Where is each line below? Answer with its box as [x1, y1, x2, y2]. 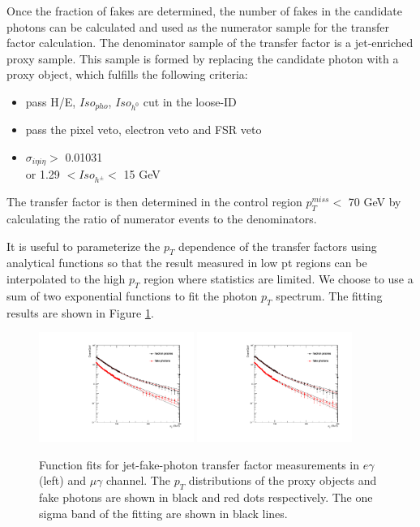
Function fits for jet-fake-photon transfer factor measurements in [39, 456, 360, 473]
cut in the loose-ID [143, 93, 237, 110]
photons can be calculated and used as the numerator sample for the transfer [6, 18, 389, 35]
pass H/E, [25, 93, 76, 110]
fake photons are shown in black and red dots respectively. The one [39, 489, 373, 506]
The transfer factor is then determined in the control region [6, 193, 302, 210]
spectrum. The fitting [276, 287, 383, 304]
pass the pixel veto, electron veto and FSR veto [25, 121, 262, 138]
